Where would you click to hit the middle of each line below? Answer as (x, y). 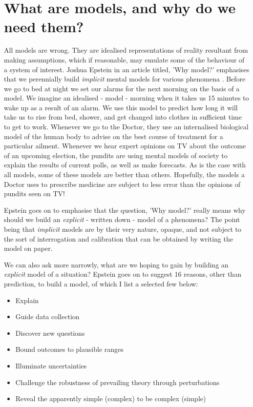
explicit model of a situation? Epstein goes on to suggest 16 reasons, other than (123, 274)
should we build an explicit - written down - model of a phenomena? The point (122, 219)
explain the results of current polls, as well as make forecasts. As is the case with (125, 165)
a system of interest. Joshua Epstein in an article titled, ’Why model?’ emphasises (127, 69)
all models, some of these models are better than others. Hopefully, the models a (124, 174)
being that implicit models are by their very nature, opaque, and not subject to (123, 229)
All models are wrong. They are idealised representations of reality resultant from (126, 50)
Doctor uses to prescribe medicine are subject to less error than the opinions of (122, 184)
